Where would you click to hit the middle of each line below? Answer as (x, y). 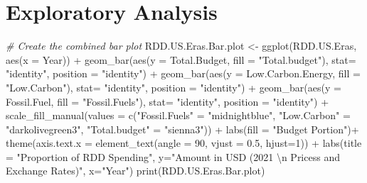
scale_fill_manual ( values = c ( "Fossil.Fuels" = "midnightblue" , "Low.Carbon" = (178, 115)
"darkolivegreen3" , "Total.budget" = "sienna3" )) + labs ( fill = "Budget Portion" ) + (182, 129)
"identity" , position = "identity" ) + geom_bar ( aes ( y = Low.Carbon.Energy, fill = (183, 73)
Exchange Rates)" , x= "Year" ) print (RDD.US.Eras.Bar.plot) (135, 171)
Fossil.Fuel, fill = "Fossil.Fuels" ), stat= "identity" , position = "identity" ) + (167, 101)
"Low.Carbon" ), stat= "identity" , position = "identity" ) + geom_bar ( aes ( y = (174, 87)
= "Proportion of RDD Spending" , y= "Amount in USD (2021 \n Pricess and (173, 156)
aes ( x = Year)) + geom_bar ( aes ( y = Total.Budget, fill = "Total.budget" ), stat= (181, 59)
